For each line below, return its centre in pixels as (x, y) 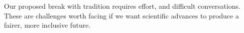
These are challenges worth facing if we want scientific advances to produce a (122, 15)
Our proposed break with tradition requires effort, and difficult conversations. (122, 6)
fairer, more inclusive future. (47, 25)
